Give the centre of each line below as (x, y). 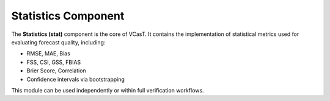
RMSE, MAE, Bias (48, 54)
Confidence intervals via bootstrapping (76, 79)
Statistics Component (68, 16)
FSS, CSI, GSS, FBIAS (54, 62)
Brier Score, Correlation (57, 71)
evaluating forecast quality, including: (58, 42)
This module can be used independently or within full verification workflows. (108, 90)
